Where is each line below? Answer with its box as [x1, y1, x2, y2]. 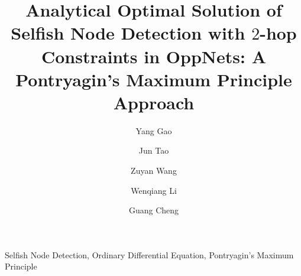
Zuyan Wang [131, 164, 177, 177]
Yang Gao [135, 124, 172, 137]
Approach [113, 90, 195, 114]
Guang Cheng [128, 204, 179, 216]
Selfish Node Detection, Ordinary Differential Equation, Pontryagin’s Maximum [5, 248, 294, 261]
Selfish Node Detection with [11, 21, 245, 45]
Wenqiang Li [131, 184, 177, 196]
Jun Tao [138, 144, 169, 157]
